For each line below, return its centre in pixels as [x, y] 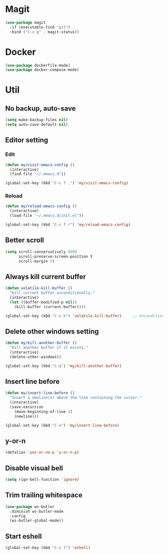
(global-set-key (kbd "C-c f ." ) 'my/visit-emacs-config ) [67, 183]
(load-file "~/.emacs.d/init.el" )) [47, 216]
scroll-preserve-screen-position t [55, 256]
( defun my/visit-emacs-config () [40, 165]
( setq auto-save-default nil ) [37, 125]
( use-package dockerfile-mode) [38, 65]
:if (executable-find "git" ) [40, 27]
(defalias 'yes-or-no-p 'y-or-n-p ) [42, 452]
